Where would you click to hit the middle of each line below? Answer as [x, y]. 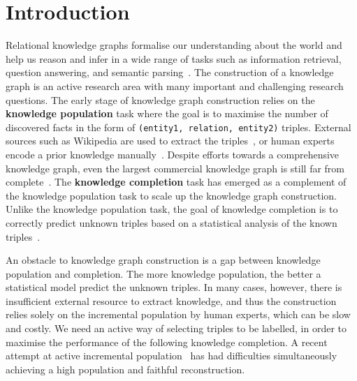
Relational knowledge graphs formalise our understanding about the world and [174, 45]
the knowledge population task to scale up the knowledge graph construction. [171, 195]
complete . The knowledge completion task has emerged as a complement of [176, 182]
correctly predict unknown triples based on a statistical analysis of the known [172, 222]
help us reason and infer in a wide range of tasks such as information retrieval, [174, 58]
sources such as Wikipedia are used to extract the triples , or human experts [170, 141]
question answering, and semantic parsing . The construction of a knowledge [170, 72]
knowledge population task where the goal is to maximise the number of [167, 113]
